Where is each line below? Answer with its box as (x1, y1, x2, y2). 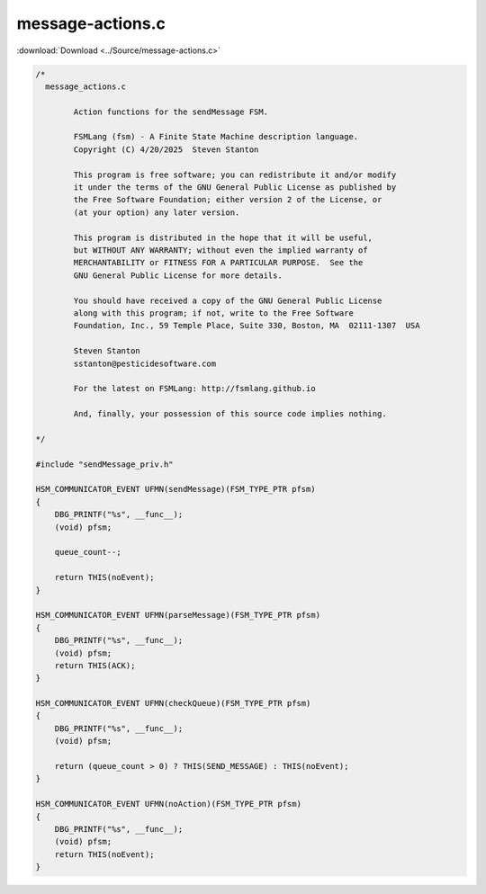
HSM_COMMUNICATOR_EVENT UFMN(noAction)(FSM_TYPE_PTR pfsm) (35, 799, 301, 809)
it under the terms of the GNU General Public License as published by (73, 183, 397, 192)
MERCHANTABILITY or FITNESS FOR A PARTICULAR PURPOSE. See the (73, 257, 364, 268)
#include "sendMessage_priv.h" (35, 459, 175, 469)
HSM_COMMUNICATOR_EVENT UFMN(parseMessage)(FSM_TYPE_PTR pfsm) (35, 610, 321, 621)
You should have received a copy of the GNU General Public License (73, 295, 382, 306)
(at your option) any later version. (73, 207, 240, 218)
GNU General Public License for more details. (73, 270, 283, 281)
